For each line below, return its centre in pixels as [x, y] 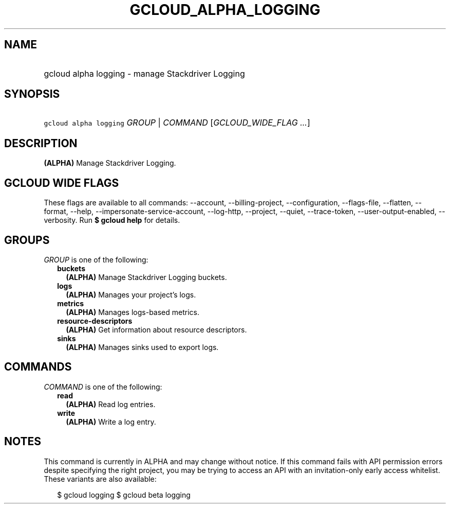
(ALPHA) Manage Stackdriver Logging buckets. [146, 277]
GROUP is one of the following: [96, 259]
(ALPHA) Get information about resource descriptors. [156, 329]
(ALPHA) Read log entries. [111, 404]
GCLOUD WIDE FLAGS [62, 183]
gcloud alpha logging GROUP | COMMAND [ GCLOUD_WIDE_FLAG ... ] [177, 123]
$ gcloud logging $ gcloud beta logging [124, 495]
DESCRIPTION [41, 143]
